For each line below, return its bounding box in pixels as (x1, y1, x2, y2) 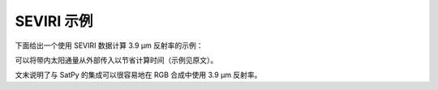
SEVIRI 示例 (15, 12, 93, 30)
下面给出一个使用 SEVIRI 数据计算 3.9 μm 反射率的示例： (15, 41, 204, 50)
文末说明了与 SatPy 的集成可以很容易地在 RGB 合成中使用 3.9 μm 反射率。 (15, 70, 262, 80)
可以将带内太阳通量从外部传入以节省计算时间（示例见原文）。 (15, 55, 218, 65)
